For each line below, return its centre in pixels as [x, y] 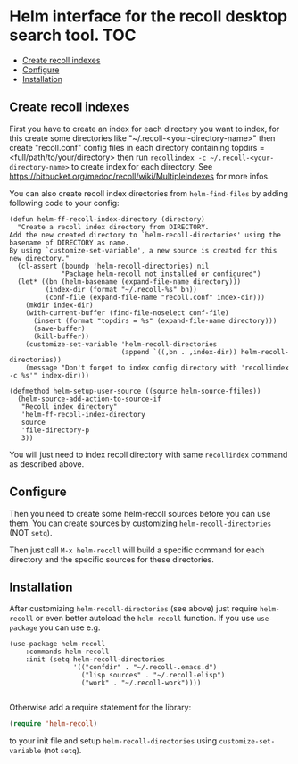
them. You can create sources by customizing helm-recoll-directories [141, 523]
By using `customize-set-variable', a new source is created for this [143, 250]
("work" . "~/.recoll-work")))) [141, 683]
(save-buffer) [59, 328]
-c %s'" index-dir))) [50, 375]
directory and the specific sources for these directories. [112, 559]
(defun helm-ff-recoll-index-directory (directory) [107, 219]
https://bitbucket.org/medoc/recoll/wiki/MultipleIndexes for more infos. [140, 176]
